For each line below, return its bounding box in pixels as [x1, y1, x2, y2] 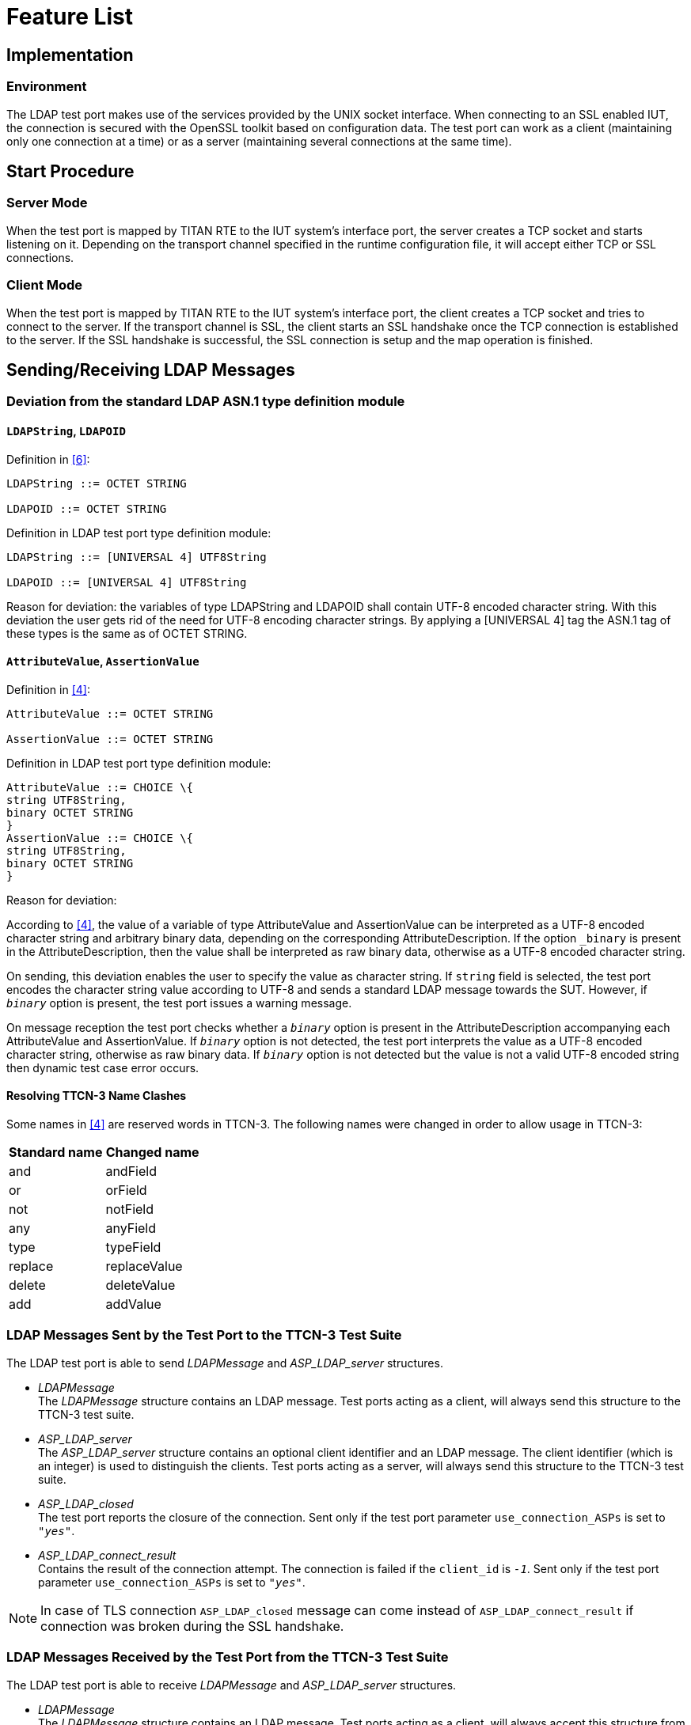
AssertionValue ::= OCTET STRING [6, 732, 214, 745]
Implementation [6, 44, 134, 65]
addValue [105, 1296, 161, 1313]
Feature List [6, 3, 133, 30]
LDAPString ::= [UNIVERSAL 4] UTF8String [6, 550, 267, 563]
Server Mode [6, 195, 88, 211]
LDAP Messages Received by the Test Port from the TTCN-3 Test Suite [6, 1649, 449, 1666]
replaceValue [105, 1258, 183, 1275]
